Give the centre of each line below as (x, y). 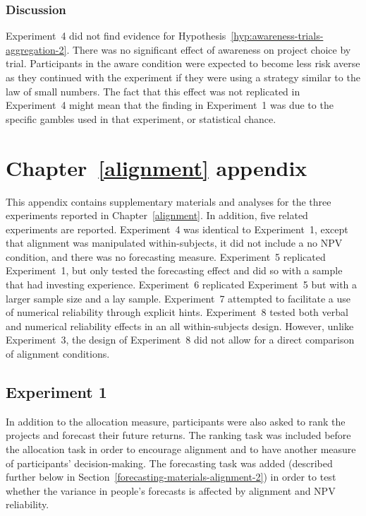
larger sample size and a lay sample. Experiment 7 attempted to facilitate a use (178, 298)
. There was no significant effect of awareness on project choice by (209, 49)
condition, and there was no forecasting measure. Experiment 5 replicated (166, 256)
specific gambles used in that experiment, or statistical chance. (141, 118)
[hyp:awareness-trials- (277, 36)
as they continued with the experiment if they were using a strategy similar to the (183, 77)
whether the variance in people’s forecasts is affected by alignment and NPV (171, 490)
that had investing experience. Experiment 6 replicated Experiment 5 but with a (182, 285)
